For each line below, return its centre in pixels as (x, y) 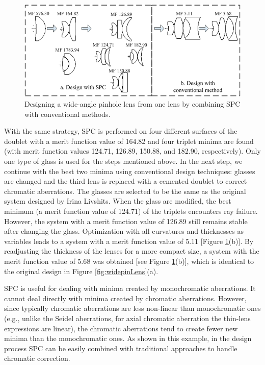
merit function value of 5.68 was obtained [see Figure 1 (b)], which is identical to (129, 261)
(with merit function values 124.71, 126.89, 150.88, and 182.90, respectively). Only (132, 151)
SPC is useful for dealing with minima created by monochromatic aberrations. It (130, 288)
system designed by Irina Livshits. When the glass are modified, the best (118, 201)
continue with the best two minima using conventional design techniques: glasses (130, 171)
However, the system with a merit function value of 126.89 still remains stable (126, 221)
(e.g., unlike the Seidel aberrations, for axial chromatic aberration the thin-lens (127, 318)
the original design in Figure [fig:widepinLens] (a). (81, 271)
